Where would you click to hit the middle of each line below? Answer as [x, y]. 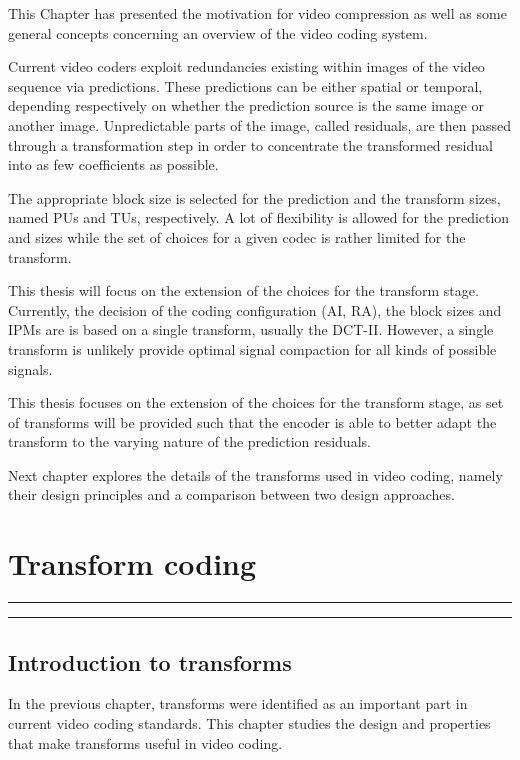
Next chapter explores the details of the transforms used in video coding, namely [255, 474]
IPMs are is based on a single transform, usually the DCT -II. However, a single [251, 329]
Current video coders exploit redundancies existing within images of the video [246, 66]
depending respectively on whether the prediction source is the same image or [246, 105]
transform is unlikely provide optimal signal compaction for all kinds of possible [252, 348]
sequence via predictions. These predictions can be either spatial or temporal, [245, 85]
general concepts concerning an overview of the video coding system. [218, 32]
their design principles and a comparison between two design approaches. [231, 494]
